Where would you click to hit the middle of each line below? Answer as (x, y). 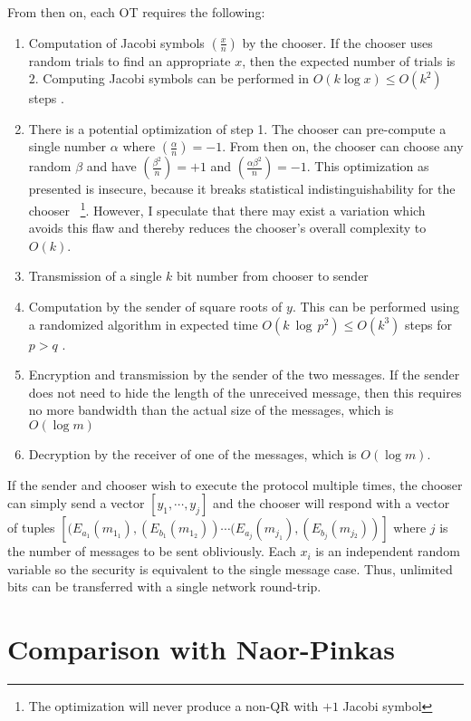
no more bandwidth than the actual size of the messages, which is (211, 410)
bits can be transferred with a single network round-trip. (164, 586)
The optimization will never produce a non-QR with (173, 706)
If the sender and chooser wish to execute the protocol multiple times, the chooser (235, 484)
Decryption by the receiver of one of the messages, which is (192, 453)
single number (67, 146)
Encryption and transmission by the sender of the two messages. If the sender (244, 375)
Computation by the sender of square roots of (155, 306)
